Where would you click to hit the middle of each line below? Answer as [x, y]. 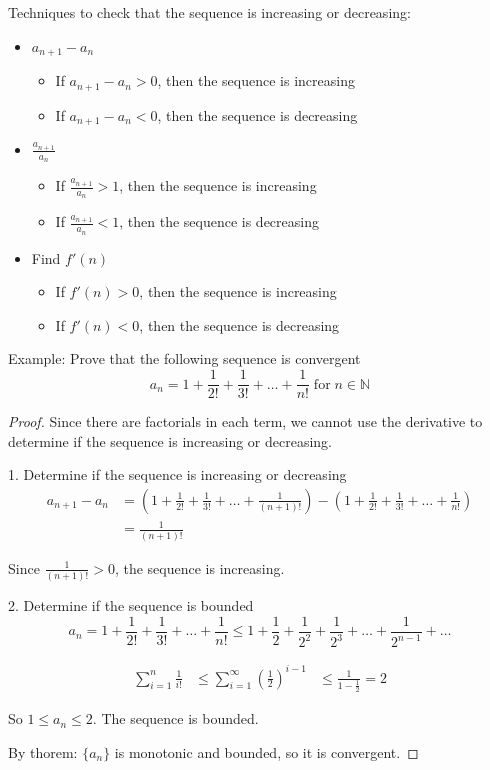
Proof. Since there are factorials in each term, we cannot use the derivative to [245, 421]
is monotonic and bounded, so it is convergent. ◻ [266, 751]
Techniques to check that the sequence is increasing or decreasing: [209, 12]
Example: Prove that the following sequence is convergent [184, 358]
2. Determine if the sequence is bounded [131, 605]
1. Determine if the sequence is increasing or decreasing [177, 474]
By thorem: [43, 751]
